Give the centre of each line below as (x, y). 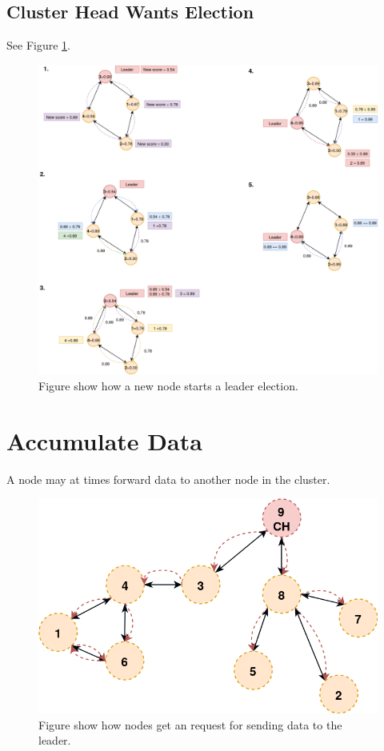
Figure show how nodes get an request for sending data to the (190, 724)
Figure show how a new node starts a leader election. (168, 385)
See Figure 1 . (38, 45)
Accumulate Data (104, 440)
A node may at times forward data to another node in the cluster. (168, 479)
